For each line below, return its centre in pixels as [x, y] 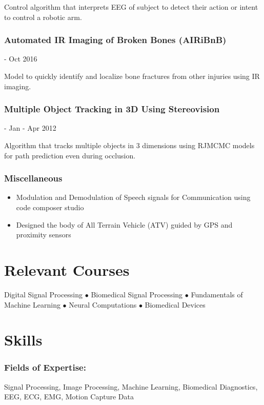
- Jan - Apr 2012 [30, 128]
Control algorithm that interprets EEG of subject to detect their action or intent [131, 7]
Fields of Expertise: [45, 367]
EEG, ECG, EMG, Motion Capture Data [69, 397]
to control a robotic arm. [43, 17]
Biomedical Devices [175, 304]
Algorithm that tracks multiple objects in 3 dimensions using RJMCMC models [129, 145]
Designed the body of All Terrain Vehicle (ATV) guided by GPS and [124, 224]
